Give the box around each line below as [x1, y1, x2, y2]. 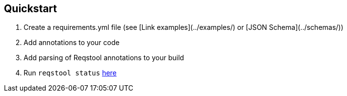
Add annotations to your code [24, 38, 120, 47]
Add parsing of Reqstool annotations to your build [24, 53, 184, 62]
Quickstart [4, 2, 57, 15]
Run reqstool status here [24, 69, 117, 77]
